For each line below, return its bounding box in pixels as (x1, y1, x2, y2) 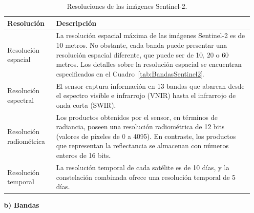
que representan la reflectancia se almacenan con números (56, 140, 229, 151)
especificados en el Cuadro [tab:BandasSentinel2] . (56, 68, 205, 78)
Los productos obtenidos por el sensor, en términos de (56, 112, 218, 122)
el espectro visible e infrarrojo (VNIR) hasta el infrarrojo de (56, 90, 236, 100)
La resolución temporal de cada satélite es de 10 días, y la (56, 162, 230, 172)
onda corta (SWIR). (56, 99, 116, 110)
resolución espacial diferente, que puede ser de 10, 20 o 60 (56, 49, 229, 59)
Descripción (56, 18, 97, 28)
